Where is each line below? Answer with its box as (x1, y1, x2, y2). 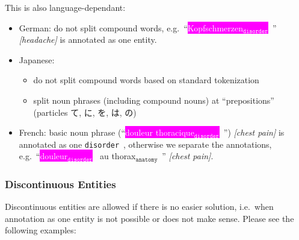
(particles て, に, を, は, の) (33, 106, 137, 118)
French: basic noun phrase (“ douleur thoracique (19, 126, 194, 139)
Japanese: (19, 53, 55, 66)
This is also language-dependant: (5, 1, 126, 13)
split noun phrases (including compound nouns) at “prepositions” (33, 93, 274, 106)
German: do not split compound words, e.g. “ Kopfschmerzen (19, 21, 244, 34)
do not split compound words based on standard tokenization (33, 74, 259, 86)
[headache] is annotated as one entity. (19, 33, 157, 46)
